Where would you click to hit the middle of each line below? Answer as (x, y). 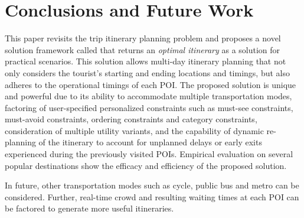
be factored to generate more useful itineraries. (89, 208)
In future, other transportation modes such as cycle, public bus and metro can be (152, 185)
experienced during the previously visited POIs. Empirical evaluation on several (149, 154)
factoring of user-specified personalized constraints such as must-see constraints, (149, 107)
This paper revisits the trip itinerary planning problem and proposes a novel (143, 38)
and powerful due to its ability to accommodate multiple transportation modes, (148, 96)
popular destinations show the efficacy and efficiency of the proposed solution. (146, 165)
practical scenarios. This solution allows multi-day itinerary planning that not (146, 61)
